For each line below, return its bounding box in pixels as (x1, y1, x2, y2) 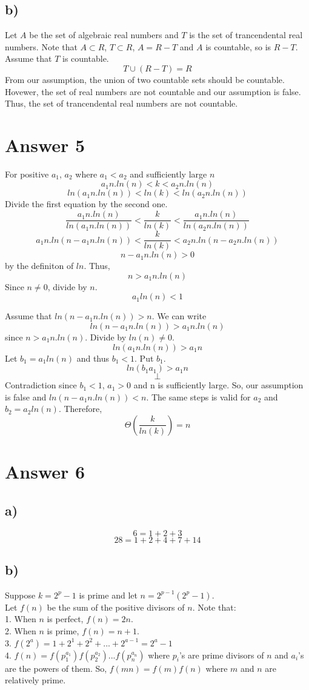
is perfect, (47, 612, 84, 625)
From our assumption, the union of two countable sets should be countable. (5, 73, 285, 85)
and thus (76, 351, 110, 364)
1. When (5, 612, 36, 625)
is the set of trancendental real (189, 28, 303, 41)
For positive (5, 167, 49, 180)
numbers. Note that (5, 40, 78, 53)
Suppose (5, 588, 36, 601)
